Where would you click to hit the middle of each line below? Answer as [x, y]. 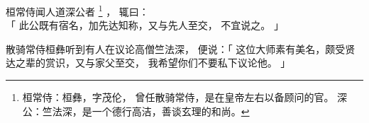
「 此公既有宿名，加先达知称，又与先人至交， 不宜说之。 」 [145, 25]
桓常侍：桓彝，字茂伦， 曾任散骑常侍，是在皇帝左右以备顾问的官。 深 [185, 97]
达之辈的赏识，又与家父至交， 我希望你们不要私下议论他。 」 [148, 63]
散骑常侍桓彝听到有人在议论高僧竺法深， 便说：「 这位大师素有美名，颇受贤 [181, 48]
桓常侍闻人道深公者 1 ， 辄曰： [77, 10]
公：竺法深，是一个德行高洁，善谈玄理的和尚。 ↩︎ [136, 111]
